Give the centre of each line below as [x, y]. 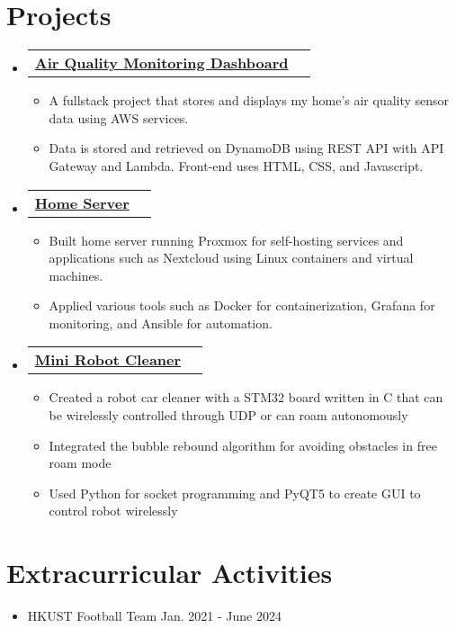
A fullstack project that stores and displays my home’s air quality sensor [249, 100]
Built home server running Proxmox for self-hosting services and [226, 240]
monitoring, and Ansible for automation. [161, 323]
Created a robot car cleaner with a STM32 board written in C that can [246, 397]
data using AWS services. [119, 117]
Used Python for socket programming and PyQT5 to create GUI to [235, 493]
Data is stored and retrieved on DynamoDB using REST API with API [246, 148]
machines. [76, 275]
